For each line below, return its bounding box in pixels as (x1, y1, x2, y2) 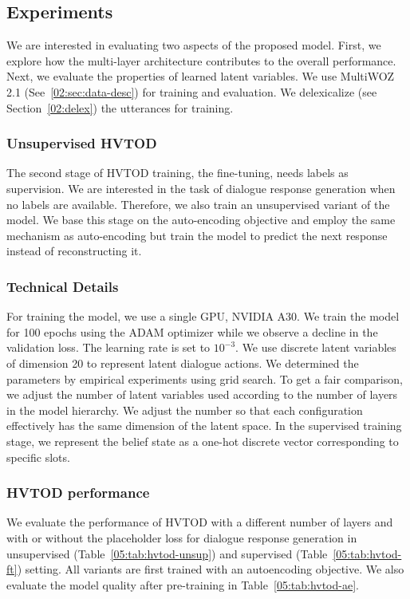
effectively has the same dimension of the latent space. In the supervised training (6, 417, 402, 434)
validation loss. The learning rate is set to (6, 339, 211, 356)
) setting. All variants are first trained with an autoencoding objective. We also (17, 561, 404, 577)
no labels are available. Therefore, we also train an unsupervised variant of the (6, 195, 390, 212)
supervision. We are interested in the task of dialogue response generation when (6, 179, 396, 196)
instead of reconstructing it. (6, 242, 142, 259)
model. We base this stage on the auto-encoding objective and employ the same (6, 211, 396, 228)
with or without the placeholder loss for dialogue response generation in (6, 529, 357, 546)
